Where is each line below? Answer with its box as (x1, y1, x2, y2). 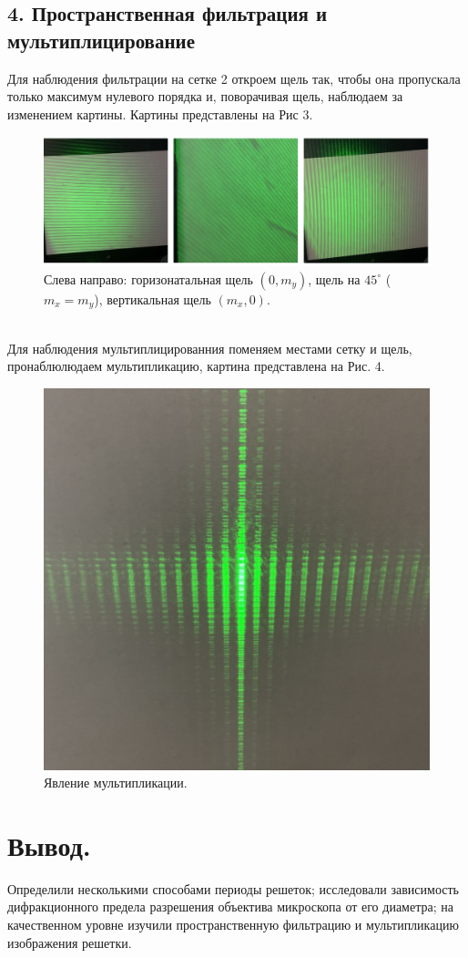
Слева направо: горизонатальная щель (44, 269, 253, 288)
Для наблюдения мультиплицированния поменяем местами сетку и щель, (7, 338, 412, 357)
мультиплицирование (7, 26, 195, 54)
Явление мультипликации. (44, 773, 188, 792)
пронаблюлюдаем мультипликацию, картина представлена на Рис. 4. (7, 356, 385, 376)
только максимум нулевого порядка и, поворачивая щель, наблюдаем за (7, 87, 403, 106)
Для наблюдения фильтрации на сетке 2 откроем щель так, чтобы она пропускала (7, 68, 461, 88)
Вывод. (7, 826, 91, 863)
